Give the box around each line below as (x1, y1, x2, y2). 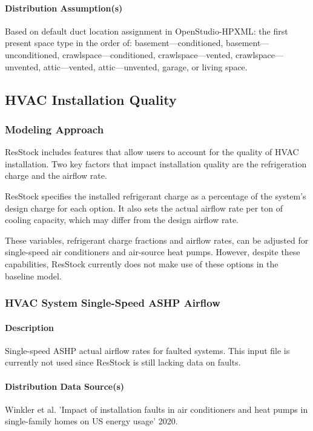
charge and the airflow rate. (5, 169, 107, 182)
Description (5, 321, 54, 333)
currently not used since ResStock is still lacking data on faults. (5, 356, 241, 369)
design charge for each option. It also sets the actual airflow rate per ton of (5, 201, 283, 214)
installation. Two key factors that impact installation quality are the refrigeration (5, 157, 307, 170)
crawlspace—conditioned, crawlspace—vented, (62, 48, 233, 61)
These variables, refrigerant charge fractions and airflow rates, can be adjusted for (5, 233, 309, 246)
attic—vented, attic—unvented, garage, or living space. (43, 60, 248, 73)
